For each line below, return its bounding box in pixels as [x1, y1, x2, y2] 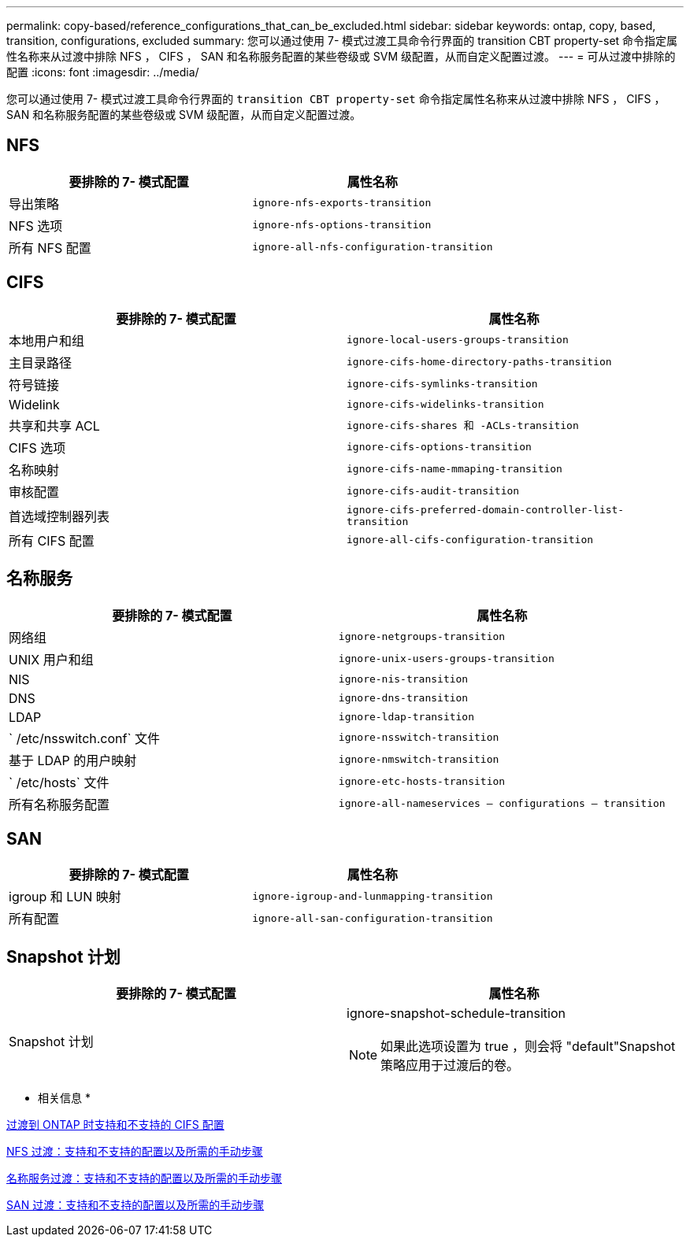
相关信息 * [38, 1091, 91, 1105]
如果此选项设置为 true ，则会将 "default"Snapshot [380, 1038, 676, 1055]
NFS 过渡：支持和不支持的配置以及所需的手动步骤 [6, 1145, 263, 1159]
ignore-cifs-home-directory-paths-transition [347, 356, 612, 368]
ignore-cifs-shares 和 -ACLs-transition [347, 420, 579, 432]
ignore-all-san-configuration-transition [252, 912, 493, 924]
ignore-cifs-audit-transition [347, 485, 520, 498]
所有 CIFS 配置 [9, 532, 95, 549]
